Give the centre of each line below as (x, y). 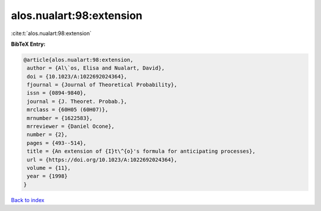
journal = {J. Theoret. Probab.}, (77, 101)
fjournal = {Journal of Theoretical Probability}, (102, 85)
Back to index (28, 200)
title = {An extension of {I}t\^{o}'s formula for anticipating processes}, (141, 151)
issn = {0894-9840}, (57, 93)
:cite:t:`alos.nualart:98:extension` (51, 33)
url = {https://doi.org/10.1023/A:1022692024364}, (102, 160)
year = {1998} (47, 176)
